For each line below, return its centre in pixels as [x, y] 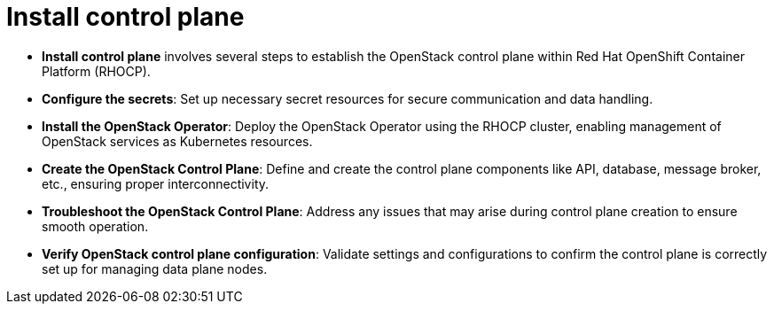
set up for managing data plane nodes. [155, 268]
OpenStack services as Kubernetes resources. [177, 141]
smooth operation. [95, 226]
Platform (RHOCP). [96, 71]
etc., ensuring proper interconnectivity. [156, 183]
